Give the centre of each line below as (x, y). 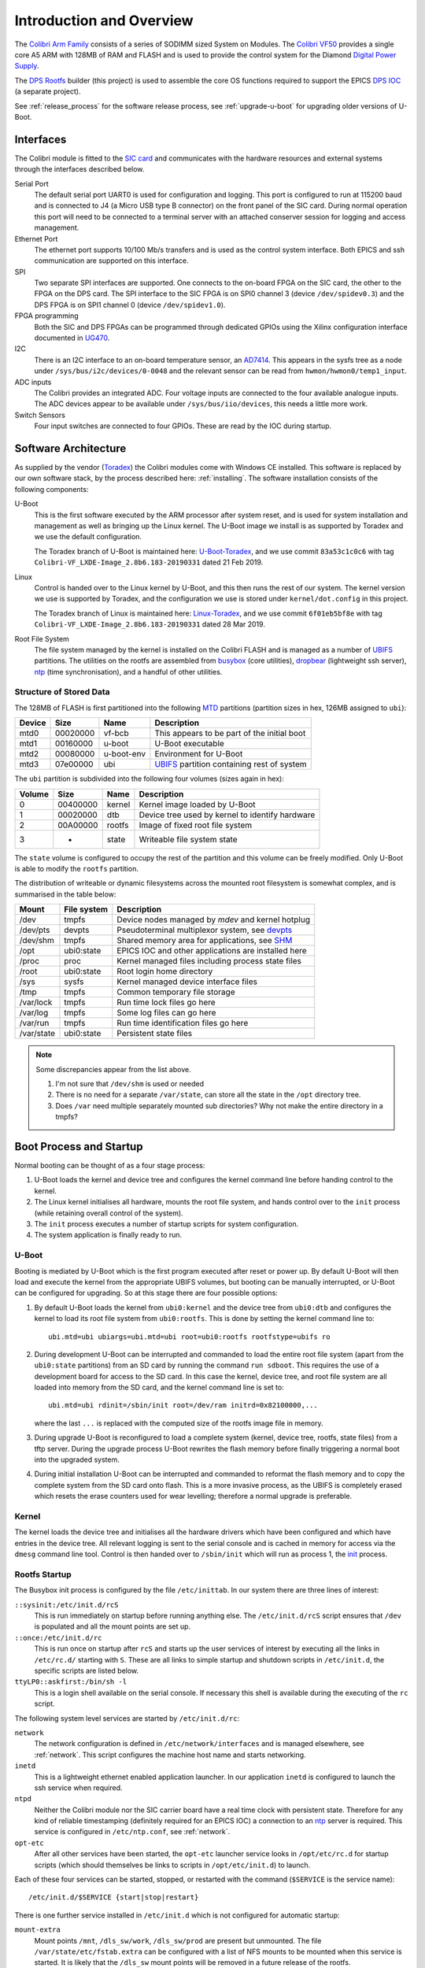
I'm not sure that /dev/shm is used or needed (130, 1083)
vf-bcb (116, 734)
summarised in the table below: (65, 894)
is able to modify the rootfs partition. (77, 869)
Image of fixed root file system (195, 825)
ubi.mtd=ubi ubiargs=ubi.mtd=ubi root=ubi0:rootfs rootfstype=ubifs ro (189, 1337)
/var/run (34, 1023)
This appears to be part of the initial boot (230, 734)
